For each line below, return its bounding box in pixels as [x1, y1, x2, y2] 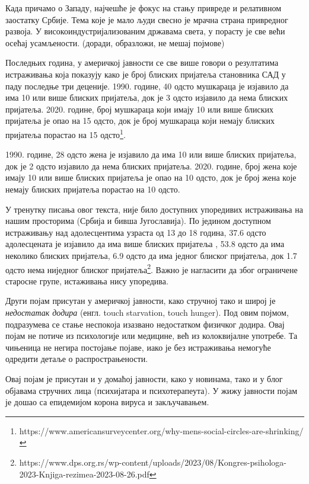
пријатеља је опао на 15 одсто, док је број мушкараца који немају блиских [5, 114, 275, 127]
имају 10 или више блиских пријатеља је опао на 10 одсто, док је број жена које [5, 171, 297, 184]
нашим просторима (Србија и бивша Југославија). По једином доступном [5, 214, 271, 227]
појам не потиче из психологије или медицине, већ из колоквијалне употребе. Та [5, 329, 298, 342]
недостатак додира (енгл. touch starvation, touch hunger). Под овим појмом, [5, 306, 289, 318]
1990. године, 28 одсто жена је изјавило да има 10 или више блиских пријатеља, [5, 148, 297, 161]
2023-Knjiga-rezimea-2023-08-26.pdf [19, 467, 149, 480]
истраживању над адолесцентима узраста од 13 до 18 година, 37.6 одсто [5, 226, 266, 238]
